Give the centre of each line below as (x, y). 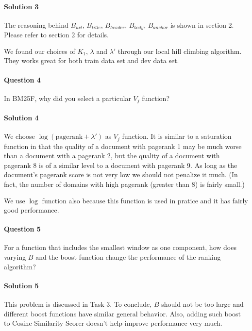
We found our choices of (40, 51)
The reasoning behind (36, 25)
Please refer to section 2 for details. (56, 35)
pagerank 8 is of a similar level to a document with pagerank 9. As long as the (121, 165)
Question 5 (22, 229)
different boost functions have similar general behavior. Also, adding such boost (122, 313)
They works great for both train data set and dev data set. (92, 60)
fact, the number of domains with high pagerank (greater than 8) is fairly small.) (124, 184)
